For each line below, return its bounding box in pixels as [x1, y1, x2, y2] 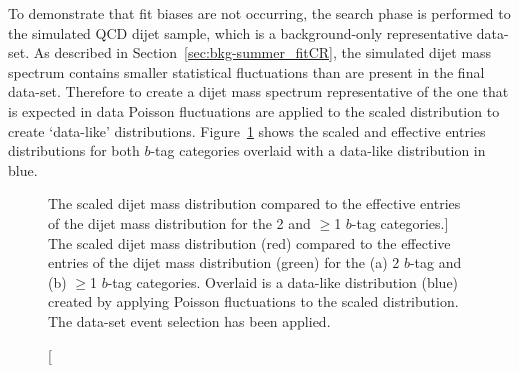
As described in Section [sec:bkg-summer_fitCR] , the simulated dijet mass [33, 42, 492, 63]
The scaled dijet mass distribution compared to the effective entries [48, 193, 461, 214]
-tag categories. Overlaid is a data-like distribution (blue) [107, 271, 459, 292]
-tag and [409, 252, 462, 273]
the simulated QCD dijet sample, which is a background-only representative [8, 22, 473, 43]
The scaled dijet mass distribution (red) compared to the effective [48, 232, 451, 253]
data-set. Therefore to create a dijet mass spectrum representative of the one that [8, 81, 509, 102]
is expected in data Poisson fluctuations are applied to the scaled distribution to [8, 100, 500, 121]
